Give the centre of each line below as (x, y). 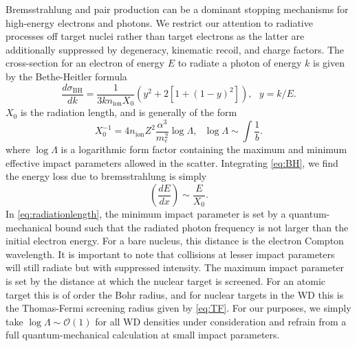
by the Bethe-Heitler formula (66, 76)
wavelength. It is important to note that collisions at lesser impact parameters (170, 254)
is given (329, 63)
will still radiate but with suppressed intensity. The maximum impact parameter (175, 267)
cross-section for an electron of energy (85, 63)
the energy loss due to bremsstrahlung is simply (106, 176)
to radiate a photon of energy (240, 63)
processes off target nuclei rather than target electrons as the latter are (155, 36)
